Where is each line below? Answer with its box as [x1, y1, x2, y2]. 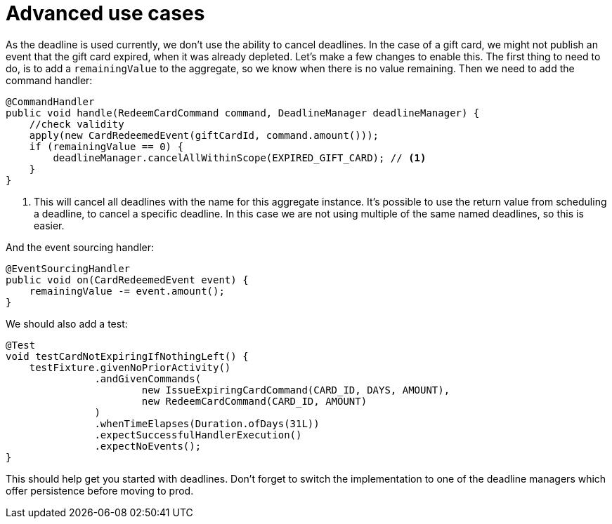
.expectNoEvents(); [94, 440, 202, 452]
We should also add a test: [6, 317, 128, 330]
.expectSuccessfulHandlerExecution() [94, 429, 302, 441]
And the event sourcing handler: [6, 241, 154, 253]
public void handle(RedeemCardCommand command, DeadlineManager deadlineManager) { [6, 107, 480, 119]
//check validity [29, 118, 124, 130]
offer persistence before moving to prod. [6, 484, 194, 497]
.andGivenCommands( [94, 372, 202, 384]
